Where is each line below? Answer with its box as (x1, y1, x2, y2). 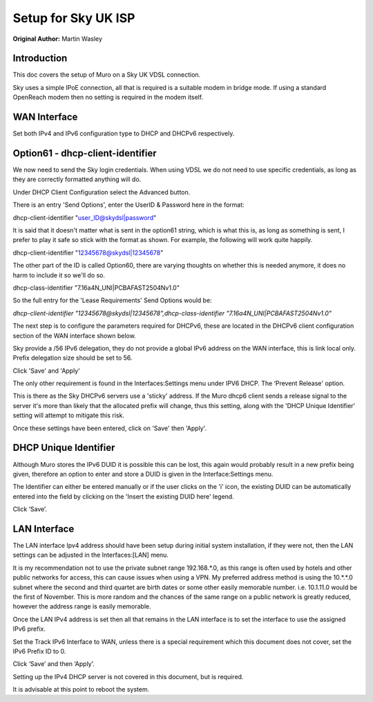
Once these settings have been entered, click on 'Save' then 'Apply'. (12, 424, 207, 432)
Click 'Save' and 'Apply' (12, 367, 81, 375)
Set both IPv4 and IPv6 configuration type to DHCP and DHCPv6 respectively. (12, 129, 235, 138)
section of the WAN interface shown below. (12, 331, 136, 340)
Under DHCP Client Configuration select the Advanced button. (12, 187, 191, 196)
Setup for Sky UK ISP (12, 10, 135, 26)
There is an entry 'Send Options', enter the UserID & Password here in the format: (12, 201, 245, 209)
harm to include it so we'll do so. (12, 270, 106, 279)
